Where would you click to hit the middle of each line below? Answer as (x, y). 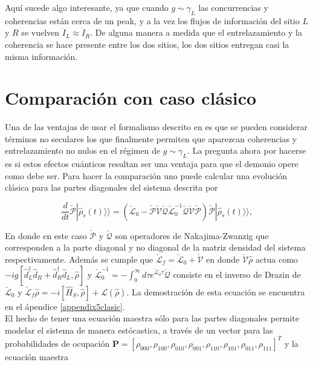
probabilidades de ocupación (57, 343)
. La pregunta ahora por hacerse (247, 150)
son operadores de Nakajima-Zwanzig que (192, 235)
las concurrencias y (233, 7)
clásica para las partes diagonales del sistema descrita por (111, 187)
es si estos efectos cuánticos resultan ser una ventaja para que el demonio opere (152, 164)
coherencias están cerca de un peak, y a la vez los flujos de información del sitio (152, 20)
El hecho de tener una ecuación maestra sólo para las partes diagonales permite (152, 318)
